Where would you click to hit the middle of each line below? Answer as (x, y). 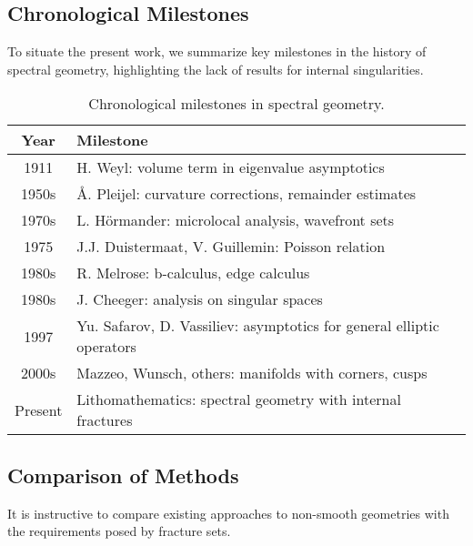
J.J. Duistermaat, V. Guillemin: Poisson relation (231, 247)
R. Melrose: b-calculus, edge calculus (193, 273)
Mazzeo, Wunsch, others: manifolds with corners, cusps (252, 373)
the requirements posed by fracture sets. (119, 531)
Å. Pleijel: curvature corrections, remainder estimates (247, 194)
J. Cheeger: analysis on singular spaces (200, 299)
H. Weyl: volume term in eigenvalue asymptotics (231, 167)
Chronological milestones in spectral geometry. (236, 104)
